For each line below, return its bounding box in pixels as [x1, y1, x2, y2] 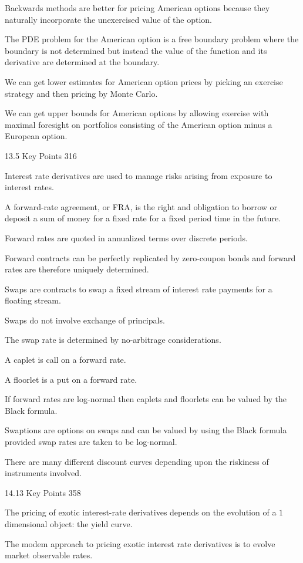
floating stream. [5, 294, 61, 306]
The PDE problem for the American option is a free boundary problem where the [5, 33, 299, 45]
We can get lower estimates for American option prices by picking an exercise [5, 75, 283, 87]
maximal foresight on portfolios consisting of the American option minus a [5, 118, 272, 130]
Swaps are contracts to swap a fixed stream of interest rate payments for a [5, 282, 272, 295]
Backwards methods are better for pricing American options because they [5, 2, 270, 14]
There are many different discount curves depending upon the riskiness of [5, 455, 269, 467]
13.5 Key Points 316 [5, 149, 77, 161]
